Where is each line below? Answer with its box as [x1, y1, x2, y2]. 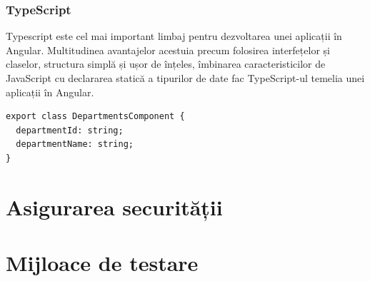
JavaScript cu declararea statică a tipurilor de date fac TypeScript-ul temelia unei [6, 71, 365, 85]
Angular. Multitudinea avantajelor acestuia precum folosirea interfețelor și [6, 42, 330, 57]
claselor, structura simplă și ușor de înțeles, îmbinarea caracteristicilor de [6, 56, 326, 71]
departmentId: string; [16, 125, 124, 136]
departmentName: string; [16, 139, 134, 150]
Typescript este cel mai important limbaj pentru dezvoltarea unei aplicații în [6, 29, 342, 44]
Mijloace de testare [6, 248, 199, 277]
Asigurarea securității [6, 192, 223, 221]
